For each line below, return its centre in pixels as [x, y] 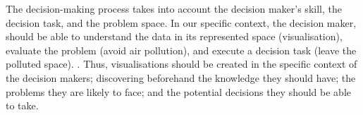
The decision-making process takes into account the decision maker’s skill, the [174, 8]
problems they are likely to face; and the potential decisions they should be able [178, 91]
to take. [22, 105]
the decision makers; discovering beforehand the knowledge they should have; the [181, 77]
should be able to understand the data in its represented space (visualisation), [174, 36]
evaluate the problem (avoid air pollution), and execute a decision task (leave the [181, 50]
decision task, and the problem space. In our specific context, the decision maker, [181, 22]
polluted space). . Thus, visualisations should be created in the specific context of [181, 64]
